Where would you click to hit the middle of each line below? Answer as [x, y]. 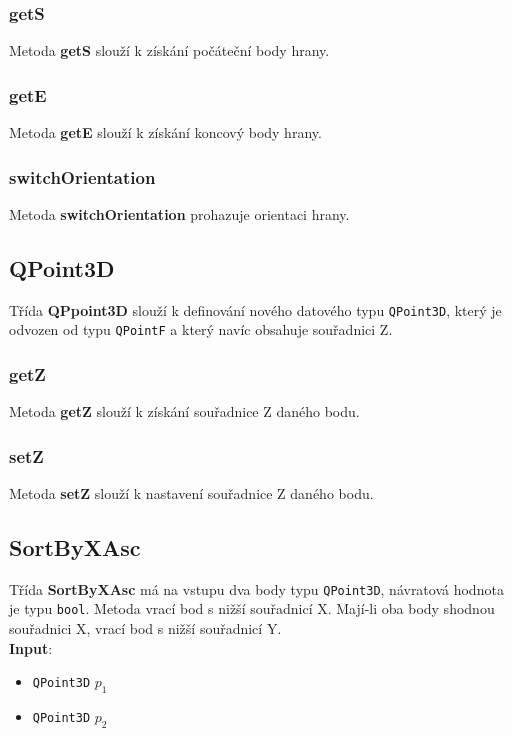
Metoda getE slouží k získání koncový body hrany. [165, 132]
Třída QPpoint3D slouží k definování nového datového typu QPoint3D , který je [255, 309]
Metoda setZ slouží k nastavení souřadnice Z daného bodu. [191, 492]
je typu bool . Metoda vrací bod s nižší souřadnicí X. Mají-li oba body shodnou [252, 608]
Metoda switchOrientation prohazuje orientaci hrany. [179, 213]
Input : [31, 647]
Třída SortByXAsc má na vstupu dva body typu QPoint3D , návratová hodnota [256, 588]
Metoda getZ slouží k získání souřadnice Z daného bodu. [184, 411]
